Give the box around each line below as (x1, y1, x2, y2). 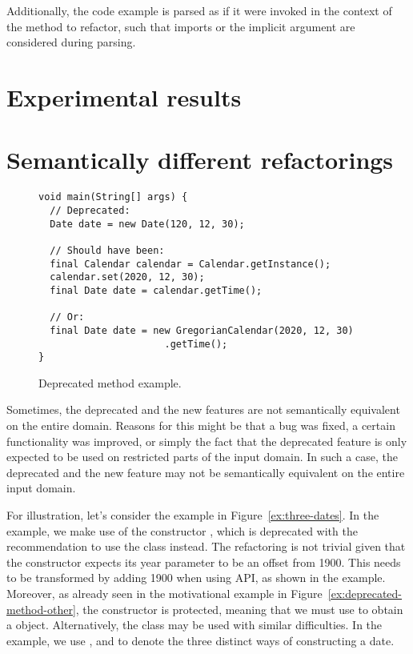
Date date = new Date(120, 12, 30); (50, 218, 245, 230)
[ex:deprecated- (327, 584, 403, 601)
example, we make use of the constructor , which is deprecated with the (6, 522, 358, 539)
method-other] (6, 600, 76, 617)
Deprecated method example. (38, 374, 182, 391)
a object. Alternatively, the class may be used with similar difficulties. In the (6, 616, 383, 633)
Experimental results (6, 80, 242, 113)
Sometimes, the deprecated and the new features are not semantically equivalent (6, 401, 400, 418)
